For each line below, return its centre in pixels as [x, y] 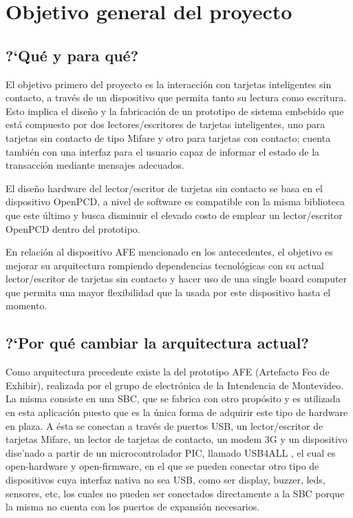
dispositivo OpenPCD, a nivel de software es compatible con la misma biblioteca [175, 201]
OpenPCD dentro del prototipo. [73, 228]
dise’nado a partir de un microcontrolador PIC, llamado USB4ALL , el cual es [171, 452]
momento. [26, 305]
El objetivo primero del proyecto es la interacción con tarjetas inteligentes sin [169, 84]
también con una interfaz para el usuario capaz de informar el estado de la [163, 151]
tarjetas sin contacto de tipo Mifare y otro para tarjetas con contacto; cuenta [168, 137]
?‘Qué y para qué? [72, 55]
